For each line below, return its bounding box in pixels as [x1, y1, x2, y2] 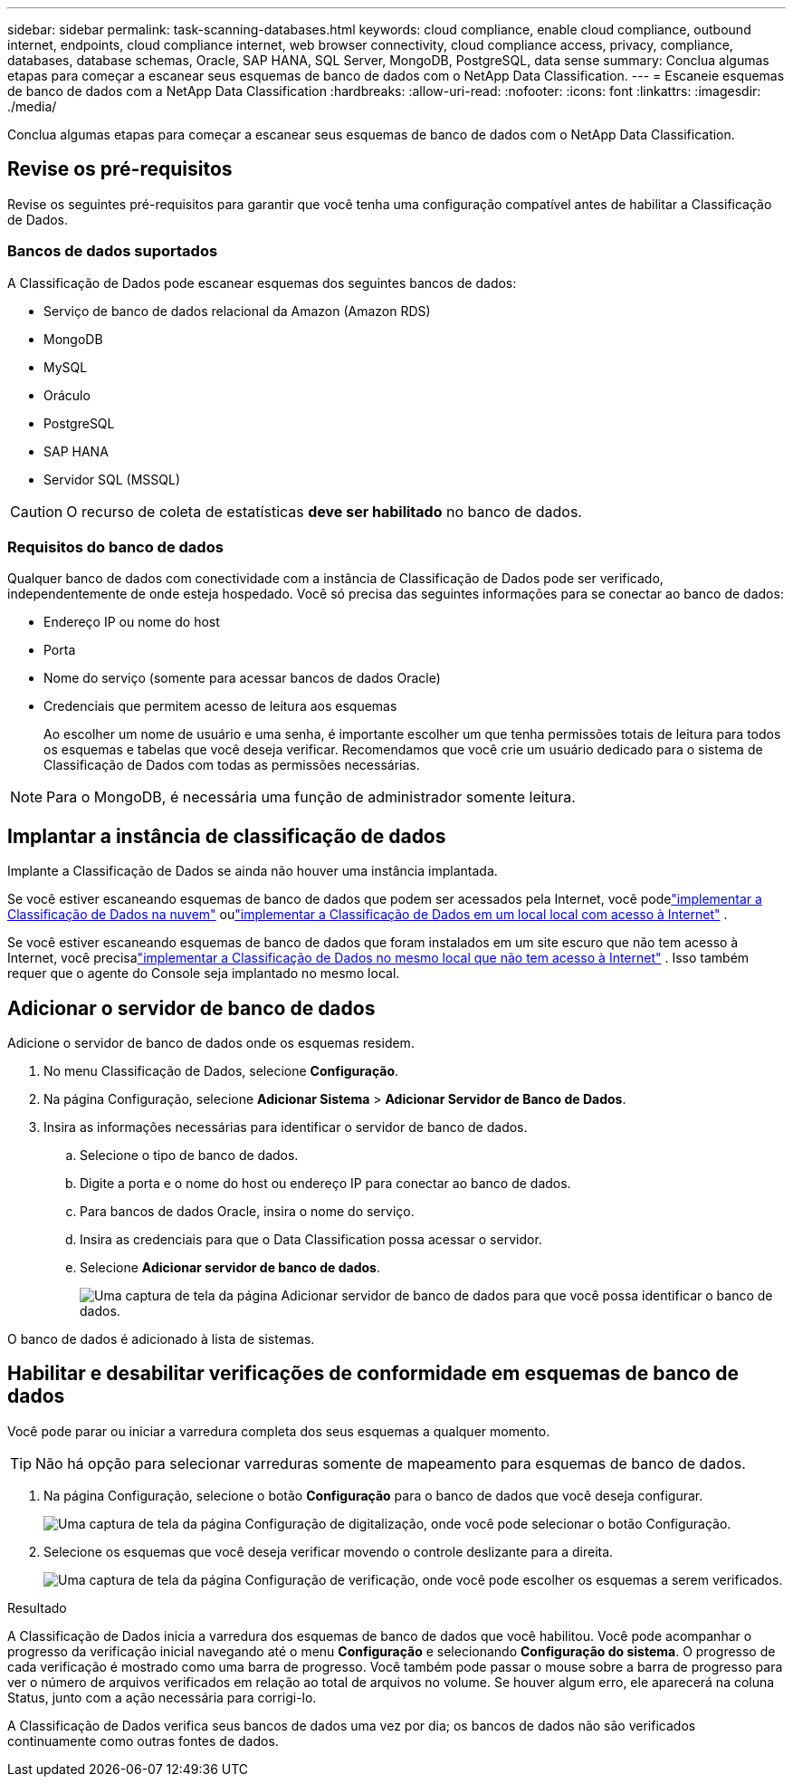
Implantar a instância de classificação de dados [7, 824, 446, 848]
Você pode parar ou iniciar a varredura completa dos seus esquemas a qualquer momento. [7, 1423, 550, 1439]
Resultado [7, 1599, 67, 1616]
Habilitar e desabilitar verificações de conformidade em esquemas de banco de [7, 1362, 739, 1386]
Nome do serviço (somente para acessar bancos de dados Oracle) [43, 670, 441, 686]
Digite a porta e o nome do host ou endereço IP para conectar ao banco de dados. [80, 1175, 571, 1192]
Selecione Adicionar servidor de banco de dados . [80, 1260, 380, 1276]
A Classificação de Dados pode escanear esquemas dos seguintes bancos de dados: [7, 274, 517, 291]
